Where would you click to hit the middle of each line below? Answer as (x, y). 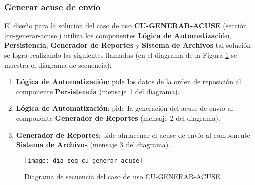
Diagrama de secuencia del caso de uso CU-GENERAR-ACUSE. (123, 177)
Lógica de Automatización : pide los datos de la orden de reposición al (129, 81)
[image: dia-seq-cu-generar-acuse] (84, 161)
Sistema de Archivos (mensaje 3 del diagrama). (93, 145)
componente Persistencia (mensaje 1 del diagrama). (98, 91)
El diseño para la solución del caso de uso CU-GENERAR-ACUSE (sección (126, 25)
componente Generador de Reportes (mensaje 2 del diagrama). (118, 118)
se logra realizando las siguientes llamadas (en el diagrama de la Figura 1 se (121, 55)
